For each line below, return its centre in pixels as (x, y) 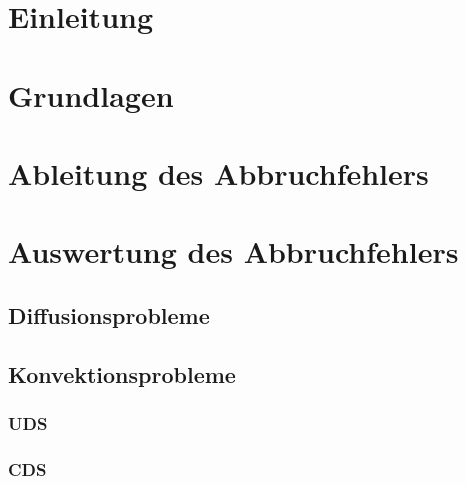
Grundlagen (91, 94)
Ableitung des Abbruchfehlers (218, 172)
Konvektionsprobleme (122, 373)
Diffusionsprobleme (109, 314)
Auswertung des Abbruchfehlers (233, 251)
